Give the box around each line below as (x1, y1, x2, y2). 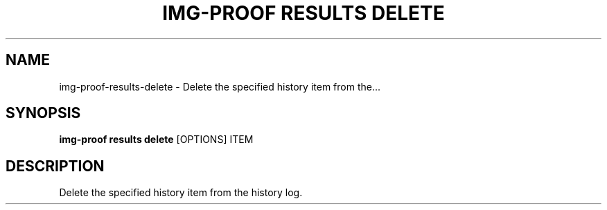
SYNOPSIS (6, 104, 81, 122)
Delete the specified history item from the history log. (59, 187, 303, 199)
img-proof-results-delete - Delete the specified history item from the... (59, 80, 381, 93)
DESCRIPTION (6, 157, 105, 175)
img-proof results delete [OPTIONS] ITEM (59, 133, 254, 146)
